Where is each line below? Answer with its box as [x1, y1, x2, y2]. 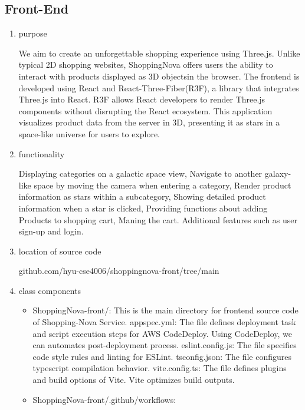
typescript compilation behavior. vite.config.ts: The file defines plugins [32, 362, 287, 374]
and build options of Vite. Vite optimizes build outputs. [32, 373, 235, 386]
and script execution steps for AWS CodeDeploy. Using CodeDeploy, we [32, 327, 293, 339]
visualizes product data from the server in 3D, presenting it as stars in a [18, 116, 280, 128]
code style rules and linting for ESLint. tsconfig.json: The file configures [32, 350, 292, 362]
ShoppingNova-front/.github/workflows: [32, 393, 176, 405]
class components [18, 284, 81, 296]
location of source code [18, 244, 101, 257]
